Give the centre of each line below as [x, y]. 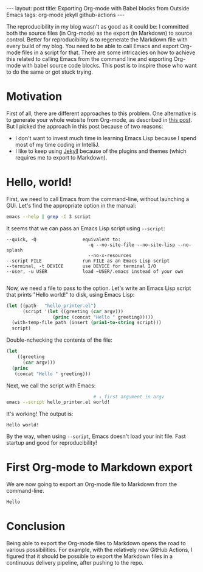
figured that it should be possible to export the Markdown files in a [90, 556]
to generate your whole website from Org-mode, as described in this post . [99, 119]
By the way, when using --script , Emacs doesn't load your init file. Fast [96, 436]
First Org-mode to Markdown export [100, 468]
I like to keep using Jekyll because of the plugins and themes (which [101, 151]
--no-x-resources [110, 255]
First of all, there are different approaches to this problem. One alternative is [101, 113]
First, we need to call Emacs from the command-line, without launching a [98, 199]
